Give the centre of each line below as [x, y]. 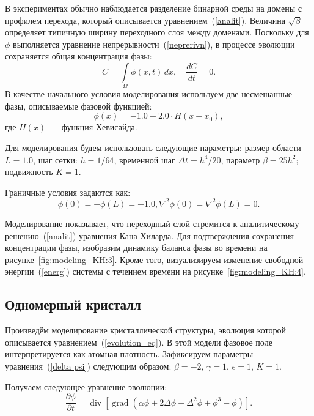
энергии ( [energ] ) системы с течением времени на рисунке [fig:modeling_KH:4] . [155, 271]
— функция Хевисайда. [94, 127]
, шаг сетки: [55, 159]
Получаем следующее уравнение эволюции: [86, 386]
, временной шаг [144, 159]
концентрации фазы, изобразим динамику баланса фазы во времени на [136, 247]
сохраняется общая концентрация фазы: [78, 56]
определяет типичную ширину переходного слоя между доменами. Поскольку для [157, 32]
